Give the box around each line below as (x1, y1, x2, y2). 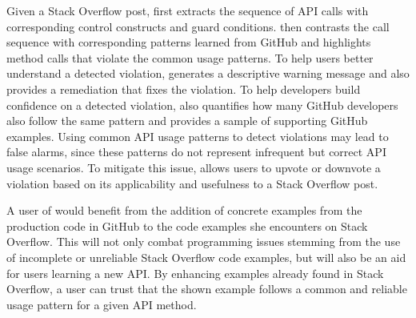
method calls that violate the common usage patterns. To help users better (6, 49, 374, 66)
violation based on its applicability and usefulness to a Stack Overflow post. (6, 175, 378, 191)
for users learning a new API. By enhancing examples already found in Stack (6, 264, 384, 281)
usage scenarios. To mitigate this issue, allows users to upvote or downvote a (6, 159, 381, 175)
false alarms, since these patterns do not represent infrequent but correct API (6, 143, 386, 160)
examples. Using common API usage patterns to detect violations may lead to (6, 127, 389, 144)
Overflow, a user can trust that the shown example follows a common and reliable (6, 280, 407, 297)
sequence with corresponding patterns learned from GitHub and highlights (6, 34, 371, 50)
